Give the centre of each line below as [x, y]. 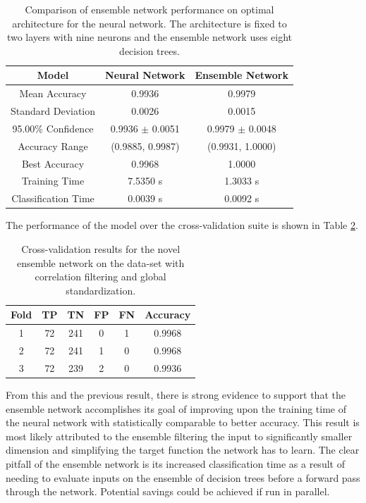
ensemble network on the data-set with [100, 262]
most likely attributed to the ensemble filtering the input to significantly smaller [179, 436]
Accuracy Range [53, 145]
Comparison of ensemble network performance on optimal [150, 9]
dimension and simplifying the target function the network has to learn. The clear [183, 450]
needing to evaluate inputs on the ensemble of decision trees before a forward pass [183, 477]
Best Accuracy [53, 163]
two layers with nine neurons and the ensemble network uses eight [150, 37]
